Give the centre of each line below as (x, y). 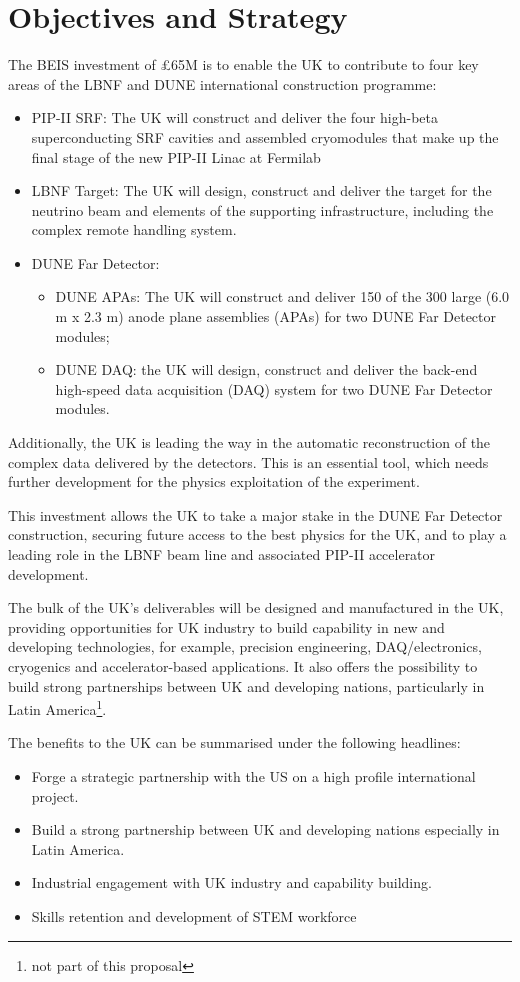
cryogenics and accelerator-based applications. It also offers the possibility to (243, 665)
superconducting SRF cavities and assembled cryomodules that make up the (265, 136)
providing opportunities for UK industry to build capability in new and (226, 626)
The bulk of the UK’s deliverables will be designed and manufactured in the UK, (256, 607)
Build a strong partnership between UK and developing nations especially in (265, 829)
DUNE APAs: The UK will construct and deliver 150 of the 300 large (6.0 (282, 296)
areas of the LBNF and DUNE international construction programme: (222, 83)
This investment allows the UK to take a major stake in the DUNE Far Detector (255, 514)
